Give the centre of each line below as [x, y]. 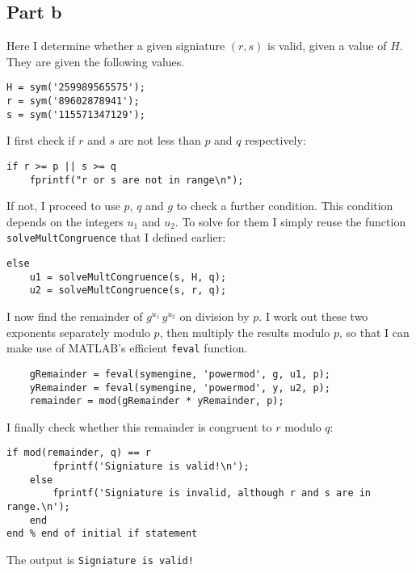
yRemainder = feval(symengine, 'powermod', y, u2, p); [180, 388]
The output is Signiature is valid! [100, 560]
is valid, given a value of [327, 46]
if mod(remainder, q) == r [79, 453]
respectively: [275, 140]
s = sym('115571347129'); [76, 114]
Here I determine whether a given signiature [116, 46]
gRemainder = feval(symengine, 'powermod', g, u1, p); [180, 374]
